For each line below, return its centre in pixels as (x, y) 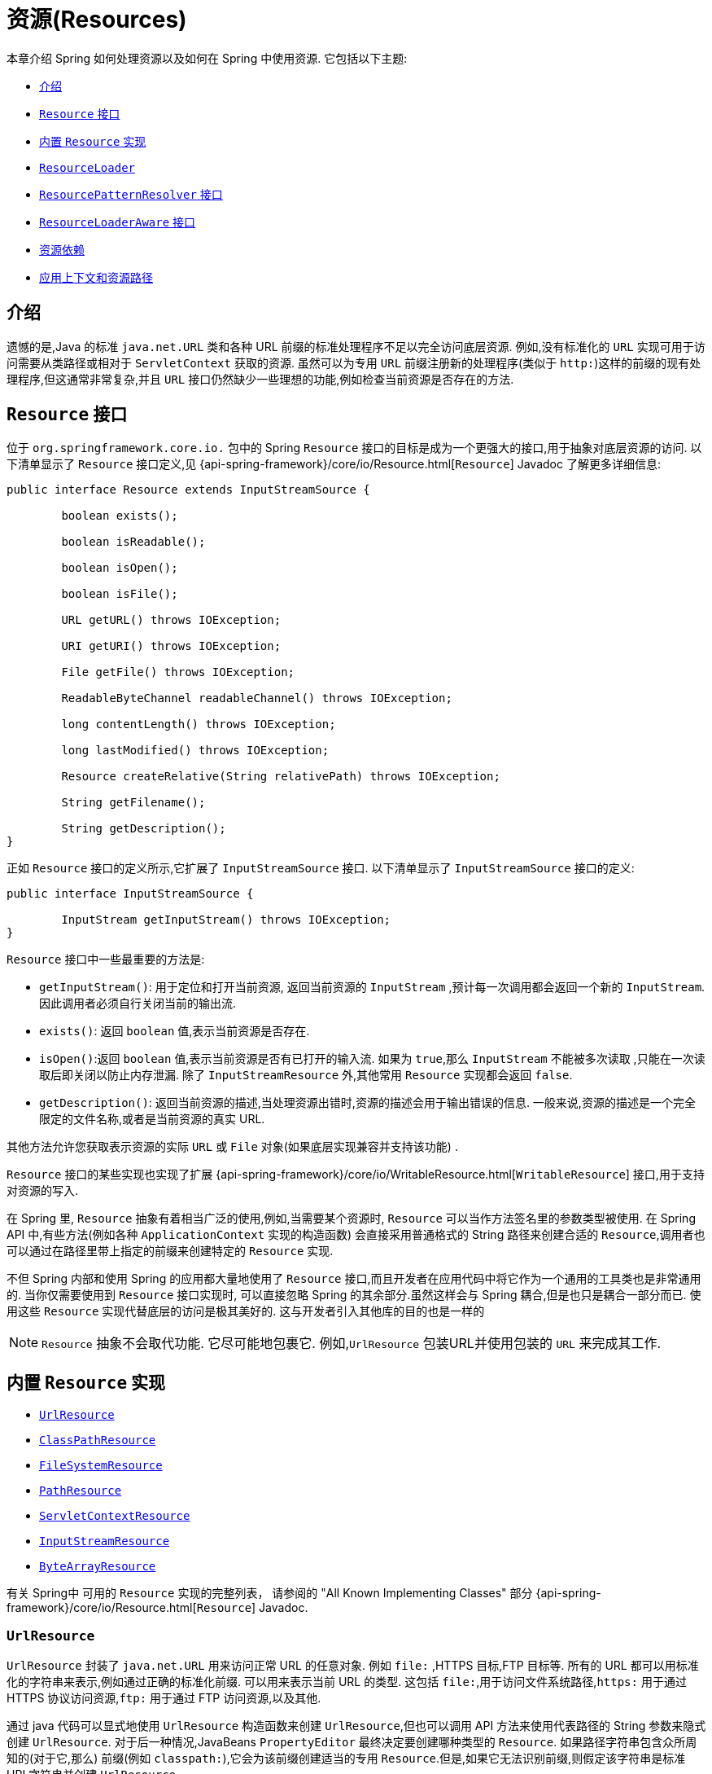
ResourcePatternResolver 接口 (131, 194)
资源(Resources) (97, 20)
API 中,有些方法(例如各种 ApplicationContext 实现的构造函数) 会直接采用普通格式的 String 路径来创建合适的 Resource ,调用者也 (356, 1235)
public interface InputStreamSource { (130, 894)
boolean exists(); (120, 516)
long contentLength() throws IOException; (199, 725)
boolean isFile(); (120, 594)
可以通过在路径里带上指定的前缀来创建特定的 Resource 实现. (170, 1251)
